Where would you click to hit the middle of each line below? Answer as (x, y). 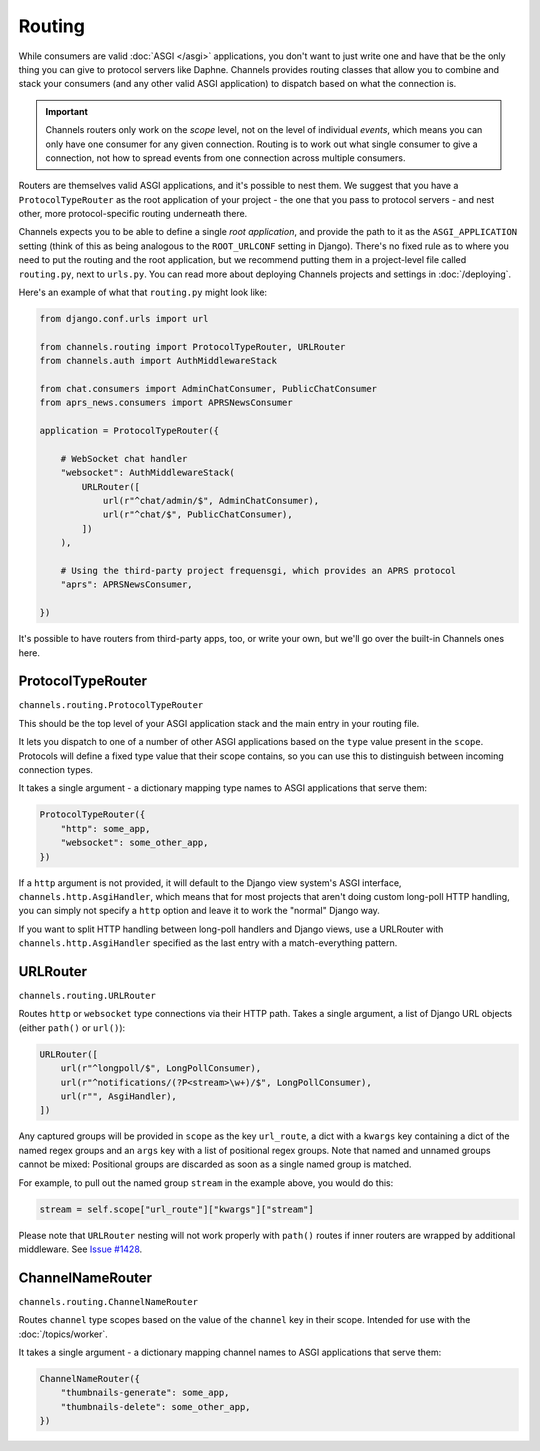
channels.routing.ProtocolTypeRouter (111, 705)
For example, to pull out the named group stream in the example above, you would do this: (206, 1182)
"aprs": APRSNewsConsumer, (127, 584)
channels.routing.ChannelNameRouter (108, 1301)
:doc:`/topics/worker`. (63, 1334)
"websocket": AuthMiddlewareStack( (147, 473)
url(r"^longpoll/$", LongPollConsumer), (161, 1068)
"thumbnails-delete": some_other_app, (155, 1406)
